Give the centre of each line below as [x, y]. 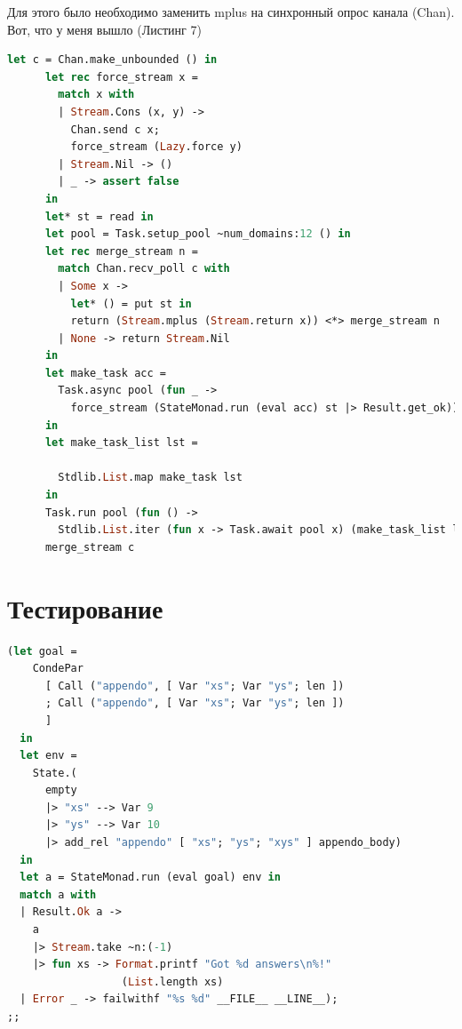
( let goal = [42, 651]
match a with [58, 894]
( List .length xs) [172, 981]
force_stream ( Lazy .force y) [156, 147]
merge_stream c [90, 547]
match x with [96, 95]
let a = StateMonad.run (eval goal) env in [150, 877]
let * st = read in [99, 216]
